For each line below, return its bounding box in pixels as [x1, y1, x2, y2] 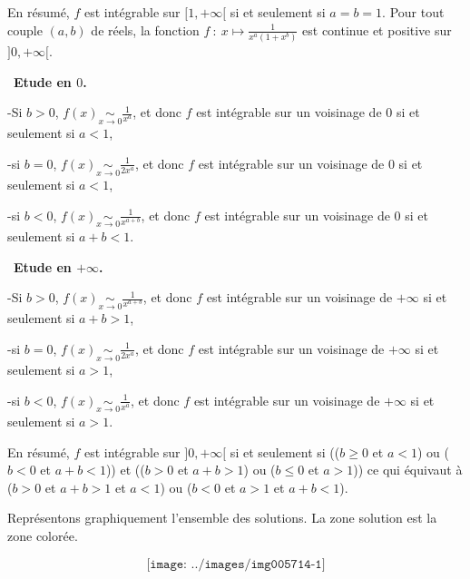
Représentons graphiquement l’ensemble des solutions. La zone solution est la [7, 508, 437, 527]
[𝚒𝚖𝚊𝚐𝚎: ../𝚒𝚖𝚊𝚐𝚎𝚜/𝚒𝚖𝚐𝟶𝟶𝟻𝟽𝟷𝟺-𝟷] [146, 557, 326, 571]
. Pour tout [382, 3, 445, 21]
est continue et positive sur [302, 20, 452, 39]
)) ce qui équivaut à [353, 460, 463, 479]
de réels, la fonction [91, 20, 200, 39]
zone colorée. [7, 525, 78, 545]
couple [7, 20, 43, 39]
